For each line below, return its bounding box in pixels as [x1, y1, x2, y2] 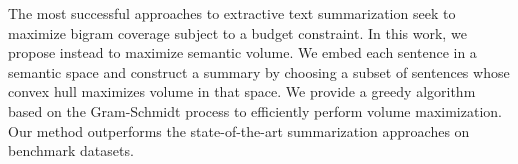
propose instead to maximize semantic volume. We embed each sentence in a [8, 42, 477, 63]
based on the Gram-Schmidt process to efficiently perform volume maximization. [8, 100, 502, 121]
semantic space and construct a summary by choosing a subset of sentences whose [8, 61, 510, 82]
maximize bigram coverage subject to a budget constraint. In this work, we [8, 22, 467, 43]
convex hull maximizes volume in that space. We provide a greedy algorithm [8, 81, 476, 102]
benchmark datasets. [8, 140, 134, 161]
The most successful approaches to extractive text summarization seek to [8, 3, 456, 23]
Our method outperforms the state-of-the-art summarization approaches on [8, 120, 470, 141]
